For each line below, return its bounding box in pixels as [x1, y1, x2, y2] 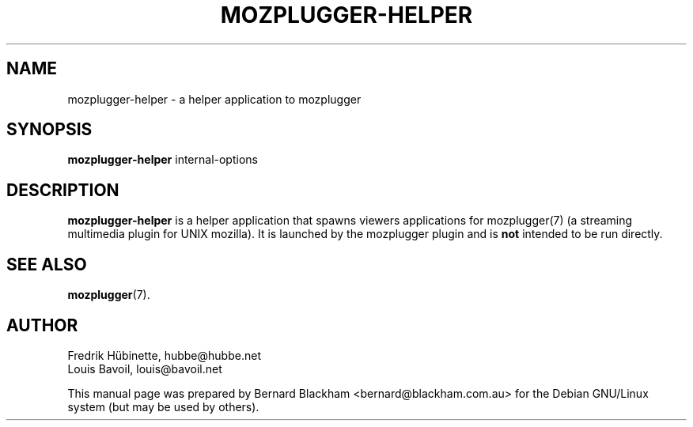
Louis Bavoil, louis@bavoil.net [67, 361, 222, 376]
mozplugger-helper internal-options [67, 153, 258, 167]
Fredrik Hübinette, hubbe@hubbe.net [67, 348, 261, 362]
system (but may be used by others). [67, 399, 259, 414]
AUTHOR [6, 315, 78, 335]
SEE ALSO [6, 254, 87, 274]
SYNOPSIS [6, 119, 93, 140]
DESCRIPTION [6, 179, 119, 200]
